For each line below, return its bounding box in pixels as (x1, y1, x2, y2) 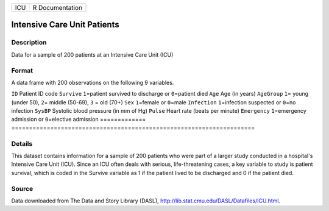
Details (11, 139, 33, 148)
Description (11, 38, 47, 47)
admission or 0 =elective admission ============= (11, 116, 146, 123)
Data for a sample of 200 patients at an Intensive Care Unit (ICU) (11, 51, 174, 58)
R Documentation (32, 4, 82, 12)
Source (11, 184, 34, 193)
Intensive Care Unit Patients (11, 20, 120, 30)
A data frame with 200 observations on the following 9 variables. (11, 79, 174, 86)
